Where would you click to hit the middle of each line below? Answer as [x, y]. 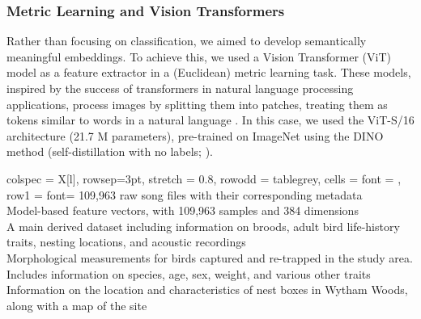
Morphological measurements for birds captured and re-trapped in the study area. [210, 257]
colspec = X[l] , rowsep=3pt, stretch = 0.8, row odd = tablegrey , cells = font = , [204, 178]
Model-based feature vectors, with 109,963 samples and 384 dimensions [183, 210]
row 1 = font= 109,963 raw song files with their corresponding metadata [185, 194]
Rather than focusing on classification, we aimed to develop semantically [187, 41]
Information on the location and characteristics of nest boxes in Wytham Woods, [207, 290]
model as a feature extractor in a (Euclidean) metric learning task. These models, [209, 72]
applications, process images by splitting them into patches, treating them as [197, 104]
